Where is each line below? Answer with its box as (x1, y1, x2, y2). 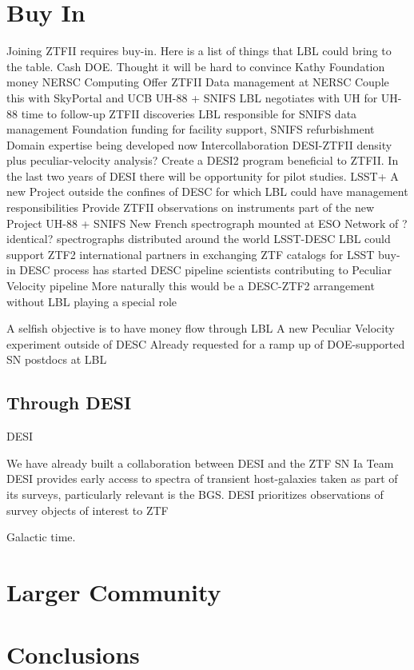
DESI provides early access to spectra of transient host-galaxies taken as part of (6, 470, 398, 487)
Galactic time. (6, 528, 76, 545)
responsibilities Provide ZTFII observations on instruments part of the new (6, 199, 375, 216)
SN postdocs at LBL (6, 351, 107, 368)
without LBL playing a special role (6, 293, 177, 309)
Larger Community (6, 575, 221, 608)
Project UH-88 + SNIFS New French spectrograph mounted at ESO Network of (6, 214, 399, 231)
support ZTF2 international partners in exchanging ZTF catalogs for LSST (6, 245, 375, 262)
